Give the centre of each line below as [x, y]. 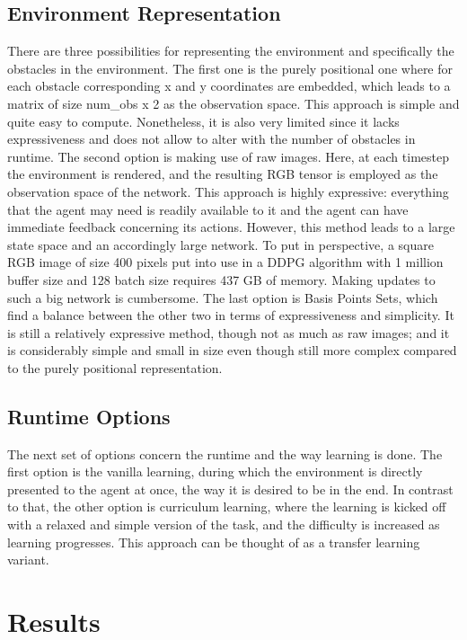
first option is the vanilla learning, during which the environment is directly [215, 471]
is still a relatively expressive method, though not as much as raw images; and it [229, 332]
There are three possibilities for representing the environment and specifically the [231, 51]
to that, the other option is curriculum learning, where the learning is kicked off [227, 507]
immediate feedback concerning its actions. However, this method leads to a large [231, 227]
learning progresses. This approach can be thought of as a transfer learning [214, 542]
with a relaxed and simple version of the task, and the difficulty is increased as [224, 524]
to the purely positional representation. [115, 367]
